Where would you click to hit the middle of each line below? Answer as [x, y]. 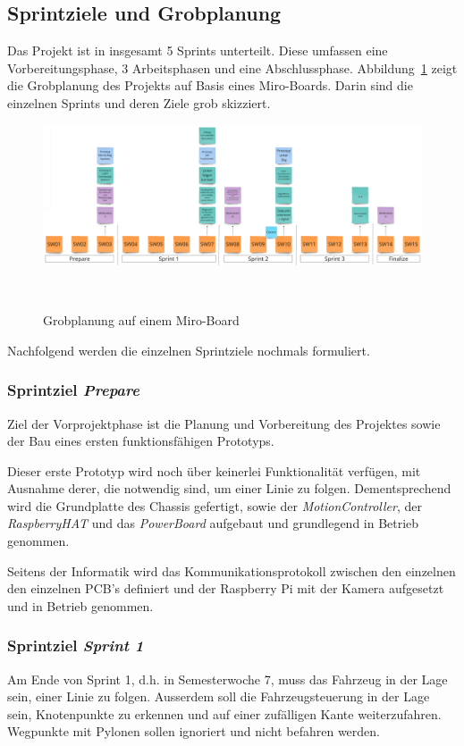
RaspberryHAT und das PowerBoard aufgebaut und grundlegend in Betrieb [213, 523]
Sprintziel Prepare [73, 390]
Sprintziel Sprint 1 [76, 645]
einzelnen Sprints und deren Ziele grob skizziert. [139, 102]
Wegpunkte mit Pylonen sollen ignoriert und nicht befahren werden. [194, 731]
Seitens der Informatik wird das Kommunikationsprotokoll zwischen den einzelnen [232, 570]
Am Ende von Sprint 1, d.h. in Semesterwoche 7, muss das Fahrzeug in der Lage [228, 679]
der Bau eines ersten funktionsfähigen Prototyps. [141, 441]
